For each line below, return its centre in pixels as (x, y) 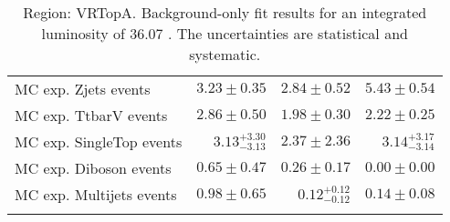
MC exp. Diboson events (93, 168)
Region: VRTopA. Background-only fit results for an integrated (225, 12)
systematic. (225, 54)
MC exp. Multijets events (96, 194)
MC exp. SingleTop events (99, 141)
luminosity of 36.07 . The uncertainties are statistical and (225, 33)
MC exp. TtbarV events (91, 115)
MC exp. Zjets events (83, 89)
